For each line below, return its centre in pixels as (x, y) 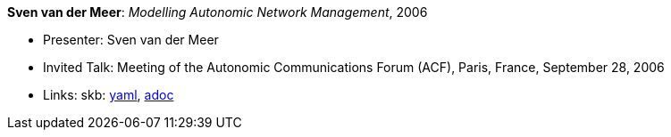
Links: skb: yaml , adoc (109, 95)
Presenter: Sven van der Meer (131, 40)
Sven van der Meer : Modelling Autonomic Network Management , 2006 (218, 12)
